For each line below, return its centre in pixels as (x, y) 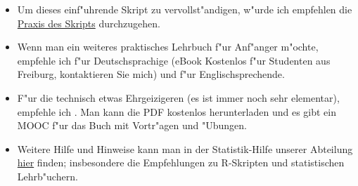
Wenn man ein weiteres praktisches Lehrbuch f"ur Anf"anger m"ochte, (168, 47)
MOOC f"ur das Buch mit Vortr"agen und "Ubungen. (132, 125)
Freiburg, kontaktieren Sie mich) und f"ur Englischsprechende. (151, 74)
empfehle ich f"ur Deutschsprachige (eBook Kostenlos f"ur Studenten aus (174, 60)
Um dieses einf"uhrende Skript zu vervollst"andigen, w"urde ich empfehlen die (185, 9)
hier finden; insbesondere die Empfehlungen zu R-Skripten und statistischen (181, 162)
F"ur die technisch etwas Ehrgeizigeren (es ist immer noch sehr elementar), (178, 97)
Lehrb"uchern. (47, 176)
